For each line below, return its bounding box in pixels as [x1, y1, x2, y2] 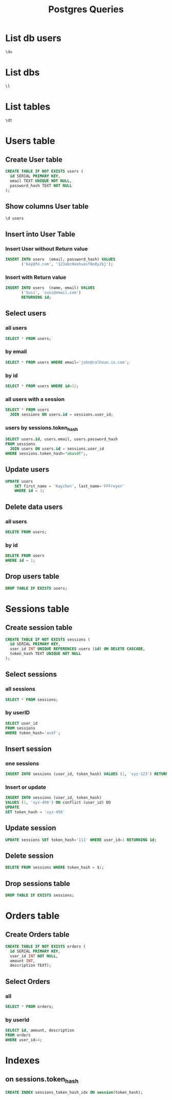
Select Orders [5, 977, 50, 986]
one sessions [5, 759, 39, 767]
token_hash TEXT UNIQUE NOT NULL [10, 651, 81, 657]
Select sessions [5, 670, 57, 679]
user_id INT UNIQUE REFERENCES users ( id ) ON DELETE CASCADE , [10, 646, 145, 651]
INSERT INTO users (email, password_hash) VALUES [5, 257, 116, 262]
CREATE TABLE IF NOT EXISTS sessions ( [5, 637, 91, 642]
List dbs [5, 67, 40, 78]
